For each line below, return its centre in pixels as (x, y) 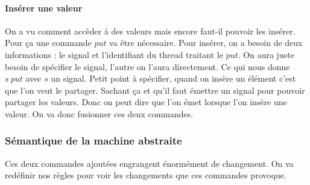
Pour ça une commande (48, 43)
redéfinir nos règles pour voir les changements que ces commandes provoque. (146, 175)
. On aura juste (266, 54)
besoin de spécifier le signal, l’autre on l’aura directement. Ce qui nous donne (147, 66)
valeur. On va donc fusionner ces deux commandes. (99, 113)
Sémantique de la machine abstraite (93, 141)
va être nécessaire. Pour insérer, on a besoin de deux (206, 43)
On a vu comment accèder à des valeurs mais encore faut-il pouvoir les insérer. (150, 31)
